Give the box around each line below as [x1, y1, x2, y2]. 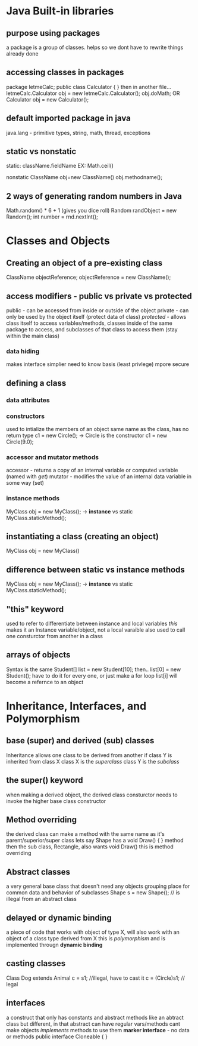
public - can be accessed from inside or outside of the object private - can [6, 307, 189, 314]
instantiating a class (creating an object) [6, 531, 159, 542]
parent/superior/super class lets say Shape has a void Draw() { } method [6, 837, 184, 844]
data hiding [6, 347, 40, 355]
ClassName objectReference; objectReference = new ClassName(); [6, 273, 171, 281]
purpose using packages [6, 28, 100, 38]
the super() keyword [6, 775, 83, 786]
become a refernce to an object [6, 678, 84, 685]
